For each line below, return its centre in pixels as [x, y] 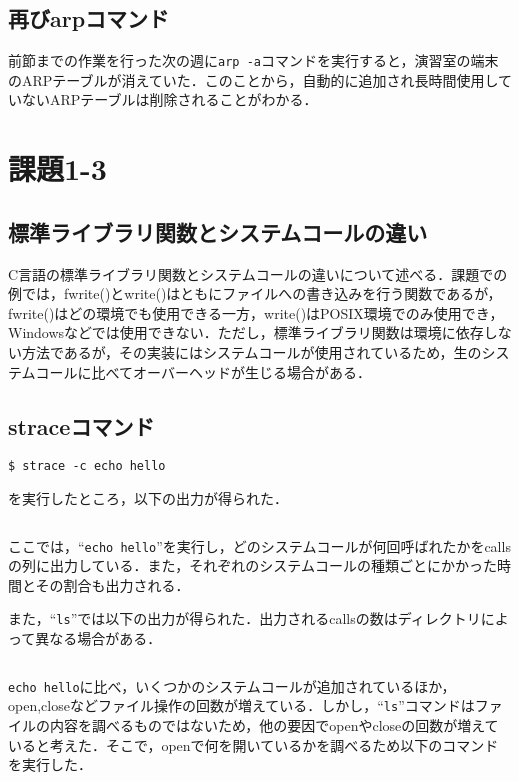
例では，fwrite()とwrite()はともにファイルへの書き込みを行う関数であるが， [255, 293]
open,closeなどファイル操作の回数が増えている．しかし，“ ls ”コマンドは [241, 705]
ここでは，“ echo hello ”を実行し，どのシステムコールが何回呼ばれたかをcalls [259, 545]
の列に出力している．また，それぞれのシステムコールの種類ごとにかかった [252, 565]
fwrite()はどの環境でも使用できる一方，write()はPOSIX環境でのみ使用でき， [256, 312]
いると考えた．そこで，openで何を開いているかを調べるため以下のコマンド [253, 744]
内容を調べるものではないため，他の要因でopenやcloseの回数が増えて [274, 725]
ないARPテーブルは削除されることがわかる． [169, 99]
